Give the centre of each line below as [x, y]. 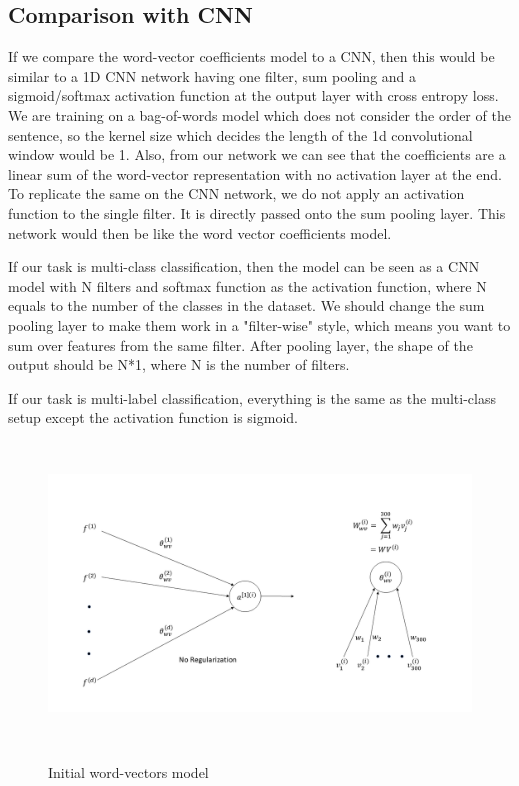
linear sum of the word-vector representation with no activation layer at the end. [255, 173]
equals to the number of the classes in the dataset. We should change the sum [246, 305]
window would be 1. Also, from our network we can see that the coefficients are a [257, 154]
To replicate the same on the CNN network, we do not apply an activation [236, 193]
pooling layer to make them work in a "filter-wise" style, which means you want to [259, 324]
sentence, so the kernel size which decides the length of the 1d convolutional [240, 134]
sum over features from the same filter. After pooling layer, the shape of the [240, 344]
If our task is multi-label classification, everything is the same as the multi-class [252, 397]
